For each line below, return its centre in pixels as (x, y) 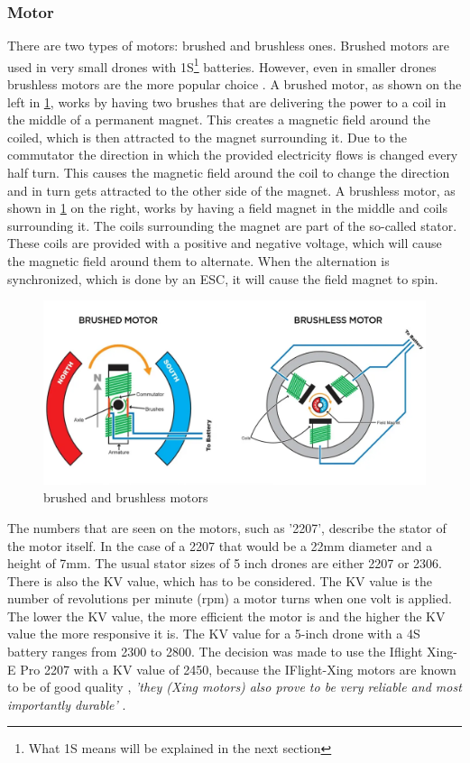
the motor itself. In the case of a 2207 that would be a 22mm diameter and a (220, 545)
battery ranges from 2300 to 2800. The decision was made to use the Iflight (215, 652)
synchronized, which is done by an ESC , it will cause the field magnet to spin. (223, 278)
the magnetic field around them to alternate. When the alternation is (198, 261)
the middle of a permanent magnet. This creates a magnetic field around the (219, 120)
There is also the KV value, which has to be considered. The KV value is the (220, 580)
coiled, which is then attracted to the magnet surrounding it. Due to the (207, 137)
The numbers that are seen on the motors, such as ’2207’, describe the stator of (227, 527)
